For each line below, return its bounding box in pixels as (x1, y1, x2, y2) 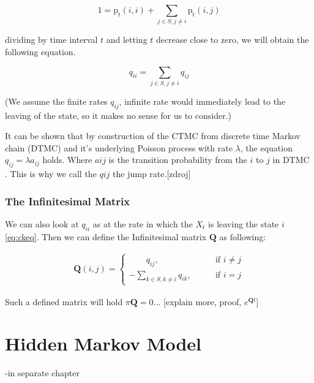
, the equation (240, 141, 293, 154)
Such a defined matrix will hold (5, 295, 123, 308)
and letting (106, 33, 148, 46)
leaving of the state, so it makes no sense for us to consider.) (5, 108, 232, 121)
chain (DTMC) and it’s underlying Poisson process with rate (5, 141, 233, 154)
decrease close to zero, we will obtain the (156, 33, 309, 46)
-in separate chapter (5, 366, 80, 379)
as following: (219, 230, 266, 243)
